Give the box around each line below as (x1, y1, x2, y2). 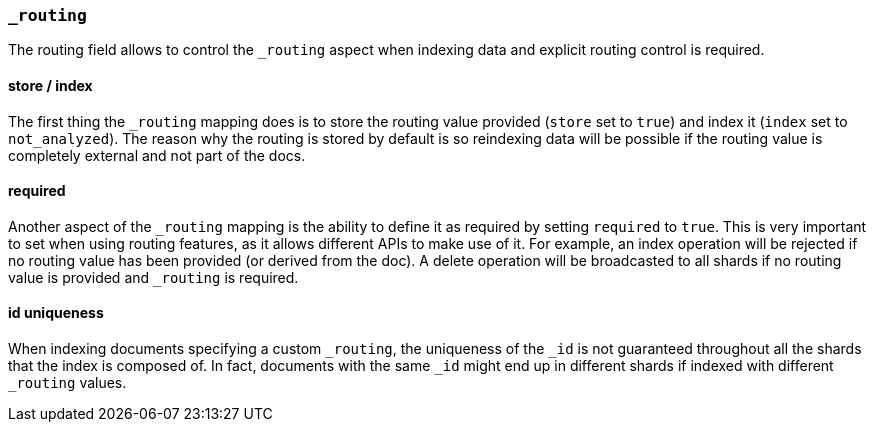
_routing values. (8, 374, 127, 392)
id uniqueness (8, 304, 104, 322)
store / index (8, 76, 93, 94)
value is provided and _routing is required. (8, 268, 299, 286)
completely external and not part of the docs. (8, 146, 306, 164)
